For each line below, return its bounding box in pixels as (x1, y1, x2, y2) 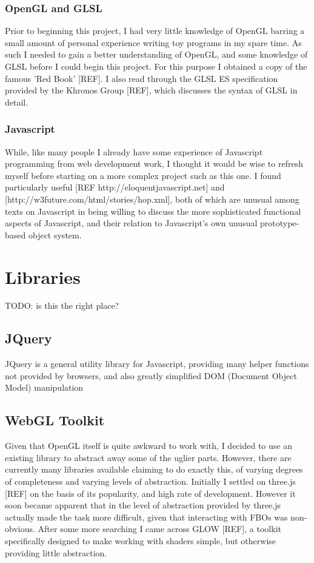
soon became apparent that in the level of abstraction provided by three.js (5, 499, 281, 511)
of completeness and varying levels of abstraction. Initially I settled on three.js (5, 475, 296, 488)
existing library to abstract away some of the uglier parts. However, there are (5, 451, 292, 464)
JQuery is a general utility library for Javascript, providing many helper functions (5, 357, 309, 370)
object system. (28, 228, 82, 241)
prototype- (260, 217, 299, 229)
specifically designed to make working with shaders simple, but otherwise (5, 534, 276, 547)
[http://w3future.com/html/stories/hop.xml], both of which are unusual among (5, 192, 299, 205)
